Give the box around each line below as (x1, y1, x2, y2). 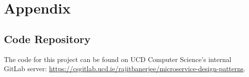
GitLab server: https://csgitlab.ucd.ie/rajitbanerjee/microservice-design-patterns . (4, 63, 246, 74)
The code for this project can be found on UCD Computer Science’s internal (4, 54, 232, 64)
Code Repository (4, 31, 91, 46)
